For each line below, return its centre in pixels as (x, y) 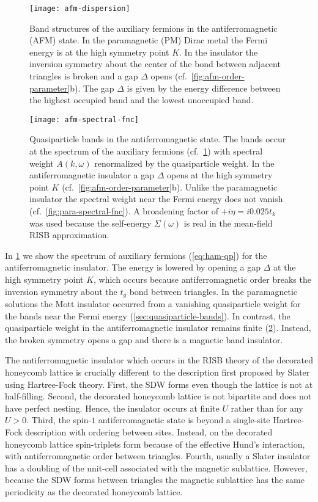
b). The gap (92, 88)
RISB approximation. (69, 235)
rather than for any (267, 408)
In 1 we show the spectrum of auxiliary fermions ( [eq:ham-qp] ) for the (136, 255)
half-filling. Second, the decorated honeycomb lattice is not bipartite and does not (158, 396)
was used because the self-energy (91, 223)
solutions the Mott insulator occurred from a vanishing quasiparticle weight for (153, 304)
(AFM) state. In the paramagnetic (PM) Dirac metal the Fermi (149, 40)
